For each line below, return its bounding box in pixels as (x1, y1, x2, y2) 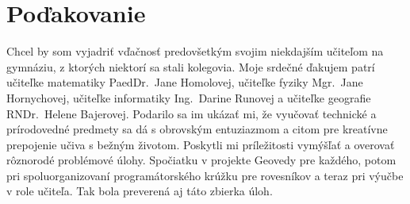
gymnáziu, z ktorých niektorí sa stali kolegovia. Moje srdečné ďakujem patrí (6, 58, 375, 75)
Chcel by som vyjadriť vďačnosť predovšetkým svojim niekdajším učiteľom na (6, 43, 384, 60)
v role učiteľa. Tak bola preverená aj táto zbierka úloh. (6, 183, 273, 199)
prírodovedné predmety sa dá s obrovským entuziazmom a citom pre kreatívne (6, 121, 388, 137)
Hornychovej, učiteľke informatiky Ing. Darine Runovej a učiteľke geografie (6, 89, 371, 106)
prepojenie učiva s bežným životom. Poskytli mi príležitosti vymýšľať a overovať (6, 136, 395, 152)
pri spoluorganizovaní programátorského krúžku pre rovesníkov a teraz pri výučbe (6, 167, 404, 183)
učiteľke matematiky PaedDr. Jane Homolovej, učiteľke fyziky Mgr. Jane (6, 74, 363, 90)
